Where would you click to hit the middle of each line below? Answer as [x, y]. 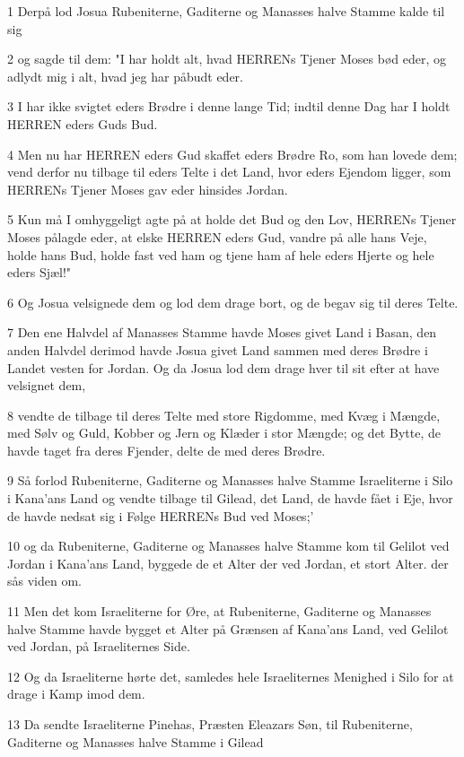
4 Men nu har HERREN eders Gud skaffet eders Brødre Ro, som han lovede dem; [232, 154]
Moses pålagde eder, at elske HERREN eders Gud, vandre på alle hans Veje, [217, 236]
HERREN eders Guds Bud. [83, 123]
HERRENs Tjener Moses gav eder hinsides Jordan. [148, 189]
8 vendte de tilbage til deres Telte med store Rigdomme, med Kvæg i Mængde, [224, 415]
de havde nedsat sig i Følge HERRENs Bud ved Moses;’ [161, 515]
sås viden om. [44, 581]
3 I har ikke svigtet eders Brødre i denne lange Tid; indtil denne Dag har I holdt [229, 106]
